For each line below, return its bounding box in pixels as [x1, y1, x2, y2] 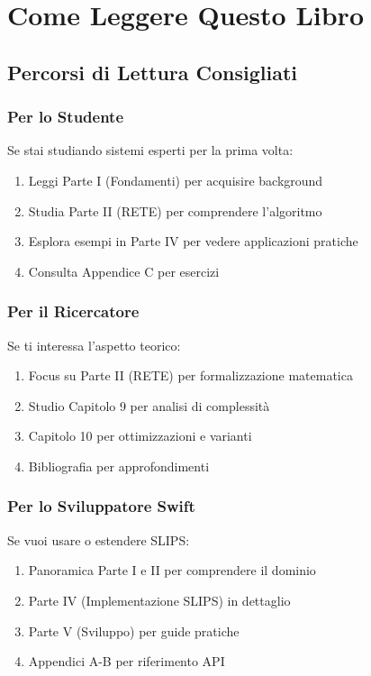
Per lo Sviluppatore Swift [7, 495, 195, 517]
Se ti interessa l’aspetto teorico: [7, 335, 181, 354]
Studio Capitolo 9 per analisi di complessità [28, 396, 270, 415]
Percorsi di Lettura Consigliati [7, 58, 298, 86]
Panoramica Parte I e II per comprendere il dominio [28, 561, 316, 580]
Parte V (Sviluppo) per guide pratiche [28, 621, 240, 640]
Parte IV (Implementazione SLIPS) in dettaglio [28, 590, 291, 609]
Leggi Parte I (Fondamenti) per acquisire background [28, 170, 323, 189]
